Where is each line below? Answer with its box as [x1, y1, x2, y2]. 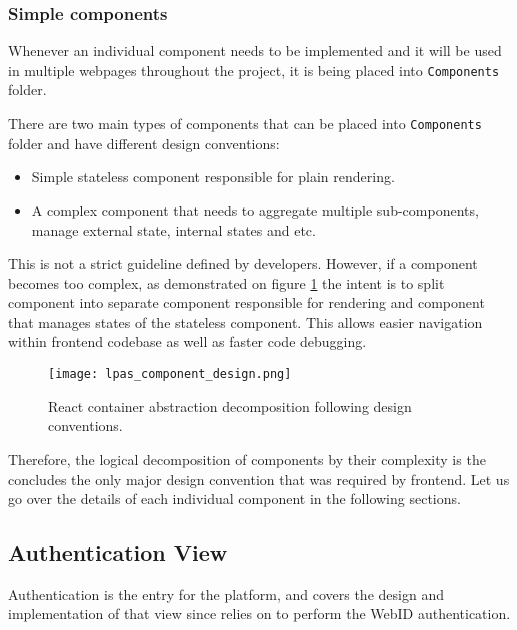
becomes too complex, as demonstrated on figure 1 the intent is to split [8, 272, 445, 293]
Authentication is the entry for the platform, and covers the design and [8, 583, 444, 604]
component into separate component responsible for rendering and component [8, 292, 485, 313]
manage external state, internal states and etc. [31, 219, 316, 240]
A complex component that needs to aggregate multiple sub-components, [31, 199, 479, 220]
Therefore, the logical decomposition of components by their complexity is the [8, 448, 486, 469]
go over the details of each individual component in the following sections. [8, 488, 461, 509]
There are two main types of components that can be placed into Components [8, 113, 482, 134]
